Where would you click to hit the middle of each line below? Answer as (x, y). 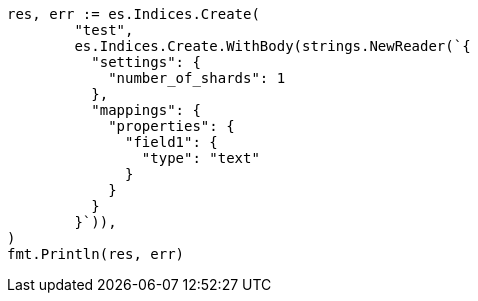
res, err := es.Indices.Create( (133, 14)
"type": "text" (200, 158)
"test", (104, 30)
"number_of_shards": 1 (197, 78)
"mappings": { (146, 110)
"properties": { (171, 126)
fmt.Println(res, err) (96, 254)
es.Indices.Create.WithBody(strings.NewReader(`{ (272, 46)
